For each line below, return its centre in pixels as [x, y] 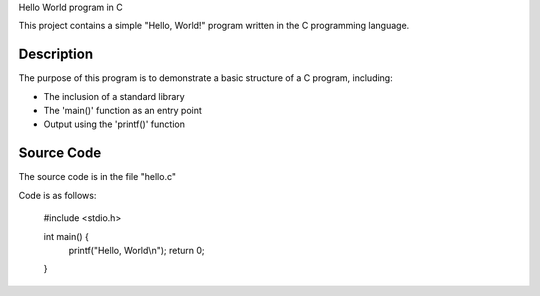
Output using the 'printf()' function [114, 124]
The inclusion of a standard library [114, 96]
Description [56, 54]
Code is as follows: [57, 195]
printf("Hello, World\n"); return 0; [136, 250]
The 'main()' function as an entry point [122, 111]
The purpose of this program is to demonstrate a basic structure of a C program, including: [206, 78]
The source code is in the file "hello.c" [97, 177]
